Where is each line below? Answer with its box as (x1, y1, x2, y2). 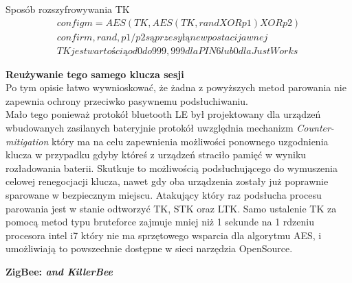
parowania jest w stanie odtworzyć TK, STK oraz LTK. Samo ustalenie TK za (5, 201, 337, 215)
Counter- (296, 121, 334, 135)
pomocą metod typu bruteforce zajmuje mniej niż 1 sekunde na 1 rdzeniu (5, 214, 314, 229)
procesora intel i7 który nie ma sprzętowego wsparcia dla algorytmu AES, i (5, 227, 322, 242)
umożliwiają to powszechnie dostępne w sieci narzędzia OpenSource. (5, 241, 293, 256)
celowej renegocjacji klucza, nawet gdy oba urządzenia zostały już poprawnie (5, 174, 329, 188)
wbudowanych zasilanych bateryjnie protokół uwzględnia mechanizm (5, 121, 294, 135)
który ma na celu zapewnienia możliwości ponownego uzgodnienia (51, 134, 329, 148)
